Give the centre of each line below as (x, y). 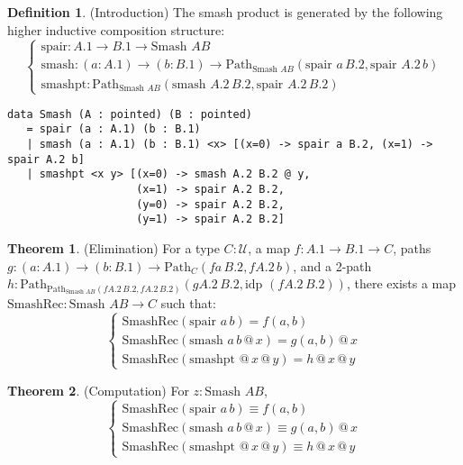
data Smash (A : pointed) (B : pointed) (130, 114)
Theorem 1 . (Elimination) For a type (113, 248)
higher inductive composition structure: (116, 29)
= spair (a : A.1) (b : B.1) (113, 129)
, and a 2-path (332, 265)
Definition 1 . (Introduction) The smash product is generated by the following (225, 12)
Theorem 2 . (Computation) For (98, 390)
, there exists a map (401, 283)
